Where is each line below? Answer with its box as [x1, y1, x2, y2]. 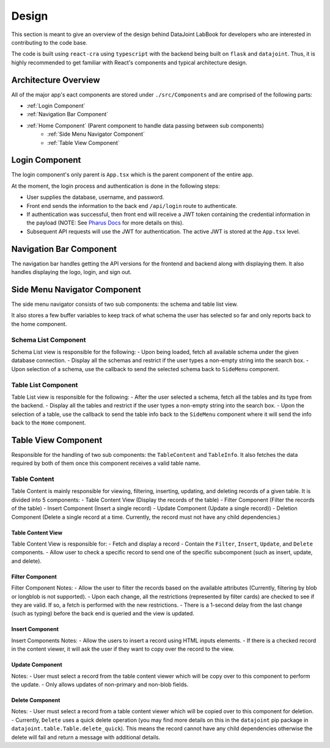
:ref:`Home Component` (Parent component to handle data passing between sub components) [26, 122, 264, 129]
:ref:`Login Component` [26, 102, 86, 109]
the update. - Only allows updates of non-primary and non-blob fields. [11, 681, 189, 688]
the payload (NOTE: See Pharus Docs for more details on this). [26, 219, 184, 226]
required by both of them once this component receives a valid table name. [11, 459, 201, 467]
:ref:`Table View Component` [47, 139, 120, 146]
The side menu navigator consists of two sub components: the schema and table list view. [11, 300, 238, 308]
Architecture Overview [11, 75, 100, 85]
